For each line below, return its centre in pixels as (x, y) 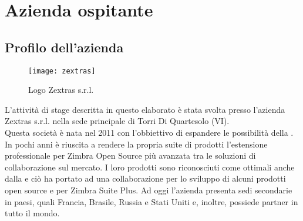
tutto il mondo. (32, 213)
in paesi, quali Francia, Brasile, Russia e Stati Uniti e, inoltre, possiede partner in (151, 201)
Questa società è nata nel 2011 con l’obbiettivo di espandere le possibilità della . (149, 133)
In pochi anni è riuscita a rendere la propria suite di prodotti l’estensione (136, 144)
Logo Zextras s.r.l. (61, 90)
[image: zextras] (62, 71)
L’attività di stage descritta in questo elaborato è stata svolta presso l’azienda (145, 109)
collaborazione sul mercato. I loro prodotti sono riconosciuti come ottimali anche (150, 167)
